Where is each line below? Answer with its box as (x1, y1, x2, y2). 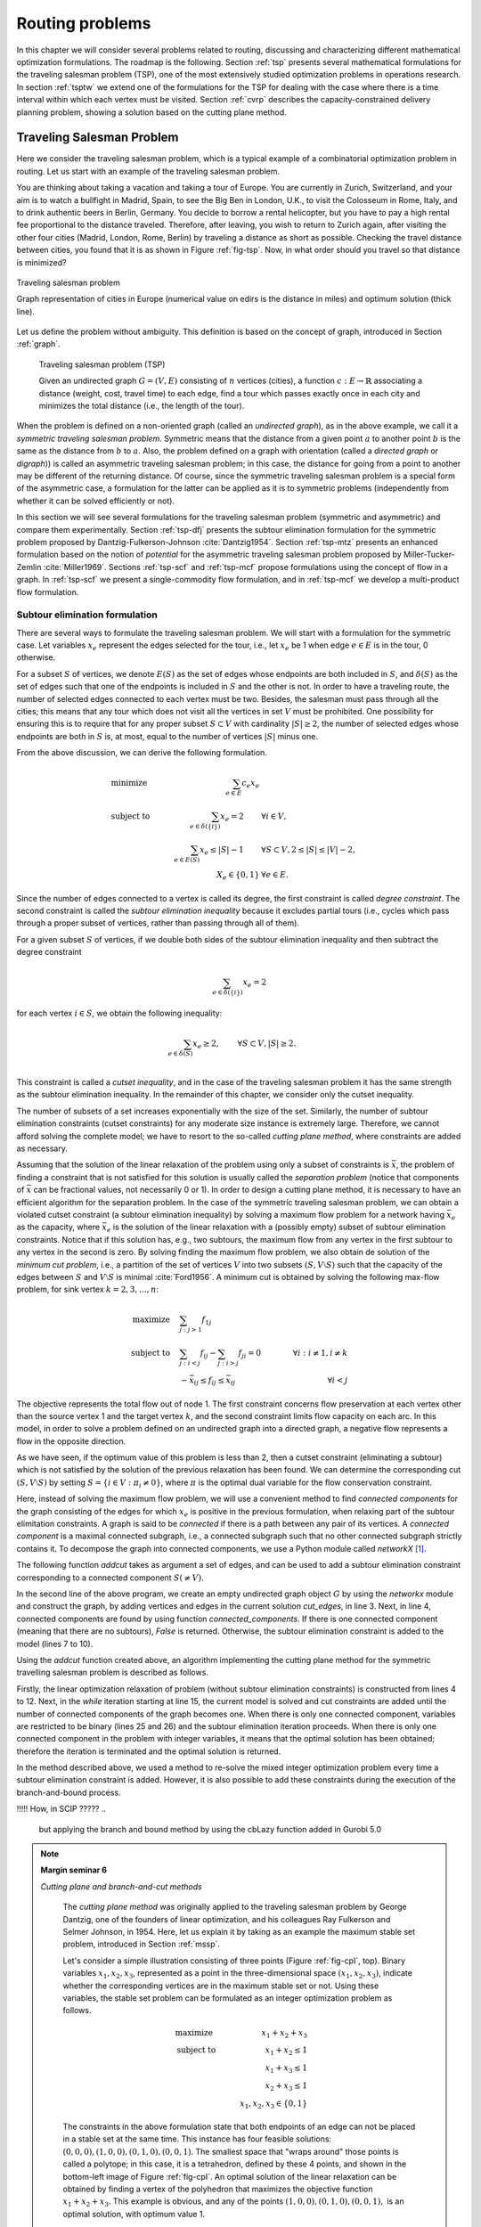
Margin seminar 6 (40, 1864, 107, 1875)
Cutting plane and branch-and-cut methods (40, 1880, 202, 1892)
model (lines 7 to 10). (16, 1638, 94, 1649)
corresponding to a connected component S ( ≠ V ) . (16, 1572, 204, 1583)
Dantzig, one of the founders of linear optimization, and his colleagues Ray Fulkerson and (62, 1913, 391, 1924)
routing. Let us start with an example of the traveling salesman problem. (16, 166, 281, 176)
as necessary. (16, 1143, 69, 1154)
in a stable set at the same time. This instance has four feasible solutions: (62, 2133, 332, 2144)
